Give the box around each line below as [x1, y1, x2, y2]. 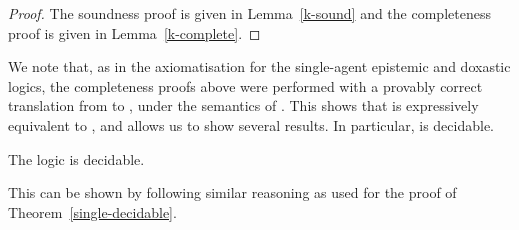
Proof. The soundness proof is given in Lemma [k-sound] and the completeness [8, 3, 491, 23]
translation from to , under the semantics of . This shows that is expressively [8, 95, 479, 116]
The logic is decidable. [8, 148, 145, 169]
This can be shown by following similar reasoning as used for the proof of [8, 182, 457, 203]
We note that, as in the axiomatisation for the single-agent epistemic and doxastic [8, 56, 511, 77]
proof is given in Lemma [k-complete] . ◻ [8, 22, 261, 43]
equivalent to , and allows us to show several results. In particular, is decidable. [8, 114, 495, 135]
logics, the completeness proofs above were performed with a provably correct [8, 75, 483, 96]
